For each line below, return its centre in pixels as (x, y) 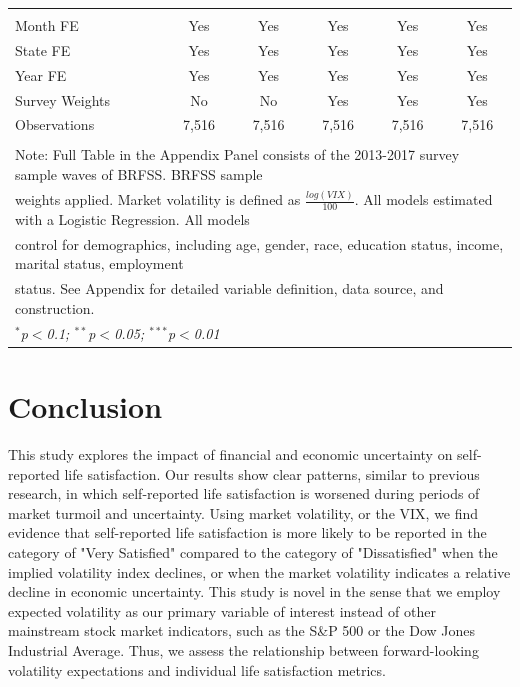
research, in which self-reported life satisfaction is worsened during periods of (244, 493)
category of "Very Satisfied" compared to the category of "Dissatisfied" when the (253, 551)
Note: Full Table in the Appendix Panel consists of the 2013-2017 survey (237, 154)
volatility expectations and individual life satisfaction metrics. (197, 669)
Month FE (47, 25)
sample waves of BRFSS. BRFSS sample (139, 174)
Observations (55, 124)
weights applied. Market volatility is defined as (158, 199)
